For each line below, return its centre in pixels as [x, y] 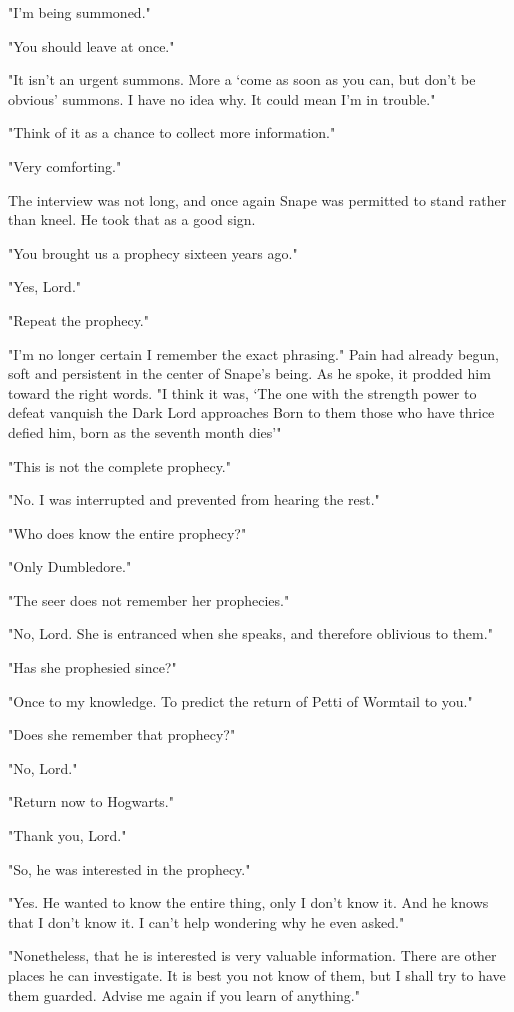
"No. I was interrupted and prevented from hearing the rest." [194, 499]
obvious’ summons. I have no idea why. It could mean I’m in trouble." [222, 98]
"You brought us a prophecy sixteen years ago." [153, 252]
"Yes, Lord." [45, 286]
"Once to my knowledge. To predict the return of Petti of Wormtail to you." [240, 700]
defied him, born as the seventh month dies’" [145, 431]
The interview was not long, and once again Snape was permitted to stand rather [257, 199]
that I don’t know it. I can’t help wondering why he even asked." [206, 921]
